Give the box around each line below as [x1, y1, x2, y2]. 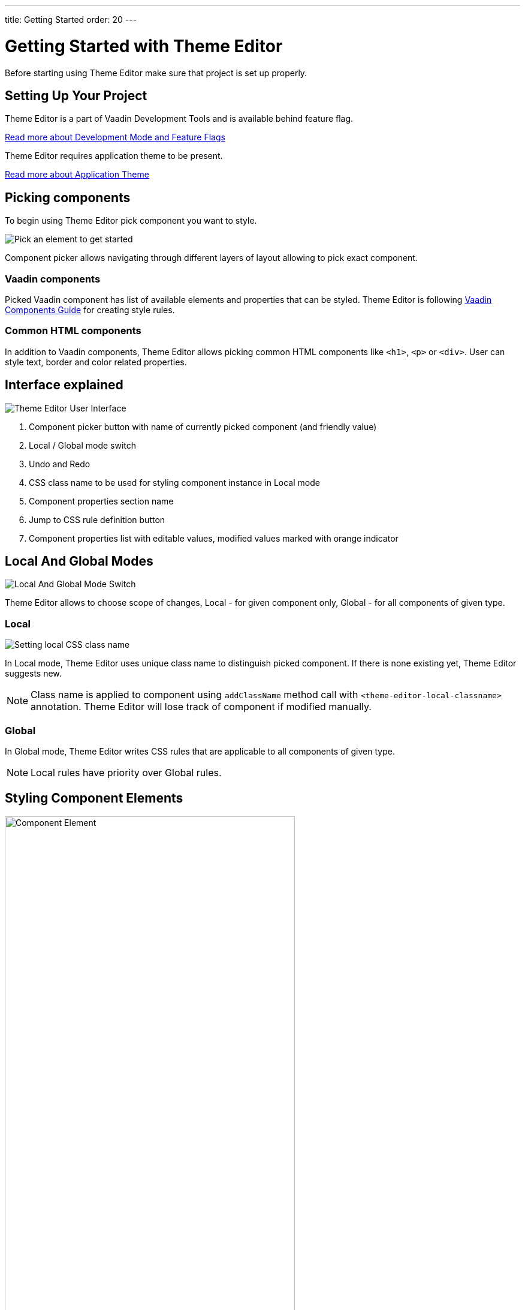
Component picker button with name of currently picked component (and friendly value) [29, 421, 377, 432]
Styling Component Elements [5, 791, 183, 806]
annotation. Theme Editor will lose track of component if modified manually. [31, 701, 372, 713]
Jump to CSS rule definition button [29, 514, 165, 525]
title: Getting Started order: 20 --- [5, 14, 137, 25]
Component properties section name [29, 495, 174, 506]
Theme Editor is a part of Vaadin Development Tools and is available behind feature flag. [5, 113, 354, 124]
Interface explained [5, 377, 123, 393]
